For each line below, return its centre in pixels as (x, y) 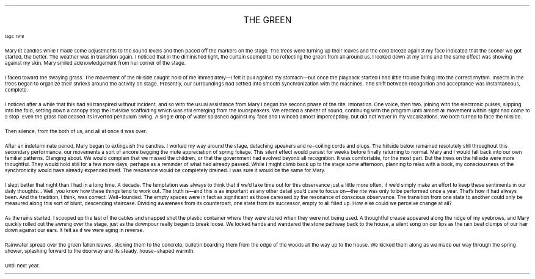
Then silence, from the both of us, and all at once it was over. (76, 131)
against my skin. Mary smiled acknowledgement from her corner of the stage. (95, 63)
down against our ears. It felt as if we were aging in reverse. (75, 230)
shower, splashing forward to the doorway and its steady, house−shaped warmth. (100, 251)
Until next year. (23, 266)
